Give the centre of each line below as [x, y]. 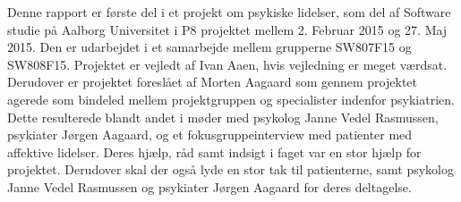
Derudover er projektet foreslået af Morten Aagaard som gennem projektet [212, 82]
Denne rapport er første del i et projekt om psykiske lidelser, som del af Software [229, 12]
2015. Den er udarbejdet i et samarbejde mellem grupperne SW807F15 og [209, 47]
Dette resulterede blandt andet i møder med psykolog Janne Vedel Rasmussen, [223, 117]
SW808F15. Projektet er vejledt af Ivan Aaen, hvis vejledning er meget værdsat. [227, 64]
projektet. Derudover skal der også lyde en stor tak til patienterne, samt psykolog [230, 169]
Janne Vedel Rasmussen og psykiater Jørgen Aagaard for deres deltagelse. [209, 186]
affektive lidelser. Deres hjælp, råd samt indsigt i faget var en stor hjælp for [214, 151]
